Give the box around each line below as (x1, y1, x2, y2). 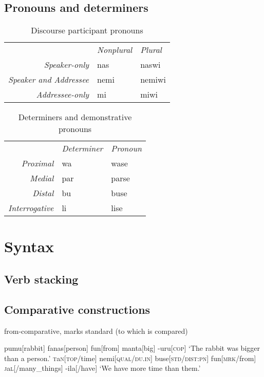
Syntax (4, 236, 54, 257)
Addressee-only (36, 88, 89, 101)
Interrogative (8, 202, 54, 214)
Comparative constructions (4, 301, 150, 317)
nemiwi (140, 73, 166, 86)
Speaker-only (44, 59, 89, 71)
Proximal (21, 157, 54, 169)
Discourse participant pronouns (31, 24, 143, 36)
